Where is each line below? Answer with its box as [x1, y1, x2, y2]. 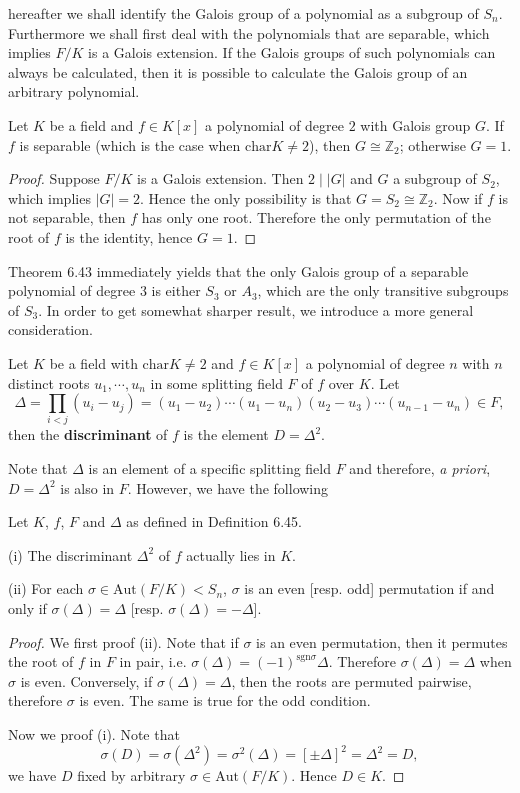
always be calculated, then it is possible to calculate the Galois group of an [8, 61, 468, 82]
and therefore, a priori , [349, 458, 491, 479]
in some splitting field [150, 372, 283, 393]
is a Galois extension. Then [137, 168, 304, 189]
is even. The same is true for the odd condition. [79, 690, 371, 711]
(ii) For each [8, 578, 84, 599]
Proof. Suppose [8, 168, 100, 189]
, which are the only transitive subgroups [257, 280, 509, 301]
